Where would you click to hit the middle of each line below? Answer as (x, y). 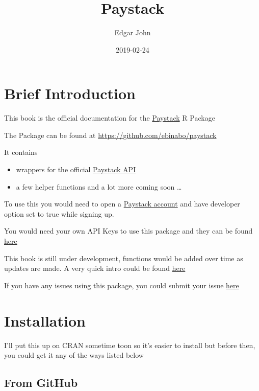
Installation (45, 320)
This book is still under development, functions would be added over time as (124, 258)
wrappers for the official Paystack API (76, 169)
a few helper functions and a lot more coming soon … (99, 186)
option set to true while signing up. (59, 213)
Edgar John (133, 32)
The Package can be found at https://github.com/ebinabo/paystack (110, 135)
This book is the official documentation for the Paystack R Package (110, 118)
